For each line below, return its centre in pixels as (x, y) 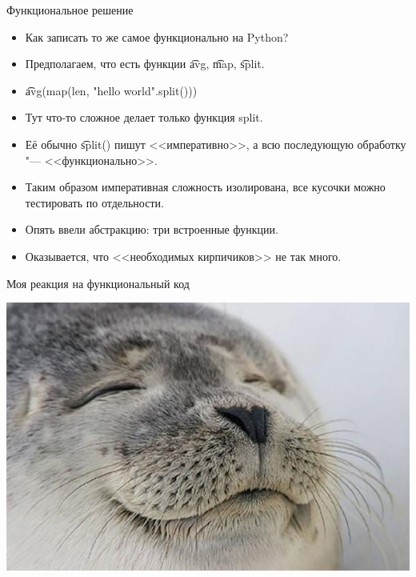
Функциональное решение (70, 10)
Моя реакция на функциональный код (98, 283)
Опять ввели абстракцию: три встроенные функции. (152, 229)
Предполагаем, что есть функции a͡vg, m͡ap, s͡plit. (145, 64)
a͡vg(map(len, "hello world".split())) (111, 90)
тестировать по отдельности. (94, 202)
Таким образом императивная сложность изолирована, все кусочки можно (205, 187)
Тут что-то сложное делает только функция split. (144, 117)
